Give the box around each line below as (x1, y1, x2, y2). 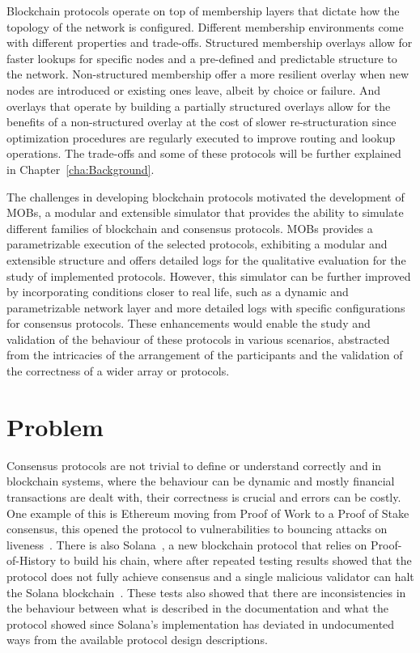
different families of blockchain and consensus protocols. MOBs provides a (6, 219, 373, 236)
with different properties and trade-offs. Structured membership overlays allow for (6, 34, 413, 51)
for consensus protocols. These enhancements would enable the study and (6, 315, 371, 332)
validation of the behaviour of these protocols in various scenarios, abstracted (6, 330, 390, 347)
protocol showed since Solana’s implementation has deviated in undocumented (6, 615, 395, 632)
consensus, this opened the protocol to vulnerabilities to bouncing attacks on (6, 520, 388, 537)
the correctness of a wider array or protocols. (6, 363, 230, 380)
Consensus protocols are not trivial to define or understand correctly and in (6, 456, 382, 473)
